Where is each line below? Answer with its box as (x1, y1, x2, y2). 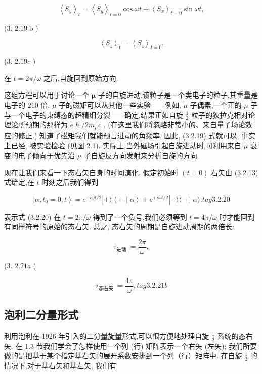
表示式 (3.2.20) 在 (4, 211, 61, 222)
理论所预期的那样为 (4, 119, 68, 130)
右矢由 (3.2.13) (211, 167, 258, 177)
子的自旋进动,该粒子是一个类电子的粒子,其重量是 (98, 89, 258, 100)
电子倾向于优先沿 (18, 150, 75, 161)
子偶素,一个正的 (190, 99, 242, 110)
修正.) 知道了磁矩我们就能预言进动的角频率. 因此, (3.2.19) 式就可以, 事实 (18, 130, 255, 141)
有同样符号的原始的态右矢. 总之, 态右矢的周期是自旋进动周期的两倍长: (4, 221, 234, 232)
